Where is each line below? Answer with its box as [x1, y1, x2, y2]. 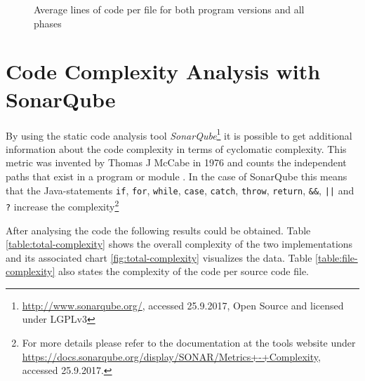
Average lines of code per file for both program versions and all [34, 2, 305, 16]
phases [34, 15, 62, 30]
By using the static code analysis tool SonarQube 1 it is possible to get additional [6, 126, 352, 142]
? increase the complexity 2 [6, 197, 119, 213]
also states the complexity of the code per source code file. [58, 264, 310, 279]
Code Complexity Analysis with [6, 57, 321, 86]
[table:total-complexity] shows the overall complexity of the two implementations [6, 236, 353, 251]
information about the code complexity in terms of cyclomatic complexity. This [6, 141, 347, 156]
